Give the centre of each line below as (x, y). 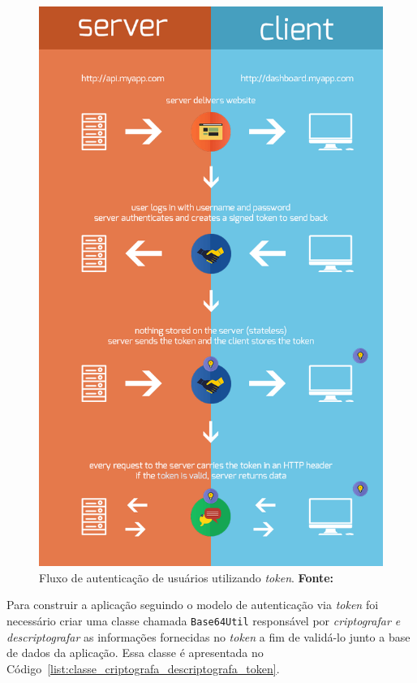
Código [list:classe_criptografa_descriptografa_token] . (143, 668)
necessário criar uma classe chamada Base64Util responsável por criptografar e (204, 620)
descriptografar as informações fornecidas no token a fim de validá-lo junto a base (208, 636)
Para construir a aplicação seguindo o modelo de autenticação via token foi (193, 605)
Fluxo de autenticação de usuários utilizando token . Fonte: (187, 577)
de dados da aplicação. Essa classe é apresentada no (135, 653)
